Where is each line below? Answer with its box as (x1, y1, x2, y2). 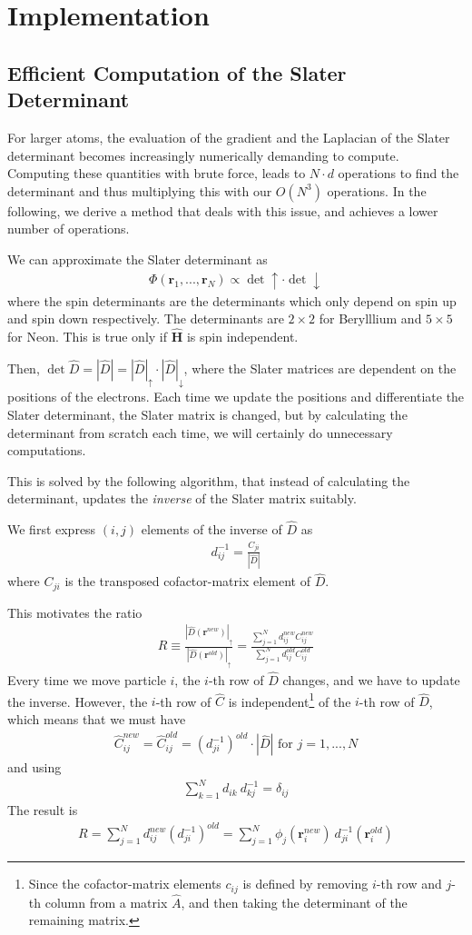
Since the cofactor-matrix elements (28, 874, 221, 893)
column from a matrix (44, 892, 168, 911)
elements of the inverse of (141, 520, 282, 539)
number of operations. (7, 219, 130, 238)
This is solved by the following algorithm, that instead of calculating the (7, 471, 410, 490)
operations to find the (338, 164, 459, 183)
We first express (7, 520, 96, 539)
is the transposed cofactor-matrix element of (64, 572, 310, 591)
